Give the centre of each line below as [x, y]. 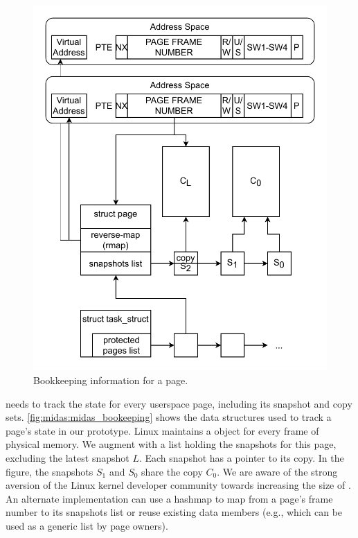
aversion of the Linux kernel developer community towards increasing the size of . [178, 485]
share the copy [172, 471]
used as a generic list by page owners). [87, 525]
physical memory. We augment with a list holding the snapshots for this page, [171, 444]
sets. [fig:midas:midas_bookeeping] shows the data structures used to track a [169, 417]
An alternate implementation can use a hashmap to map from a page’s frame [169, 498]
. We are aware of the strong [277, 471]
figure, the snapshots [50, 471]
